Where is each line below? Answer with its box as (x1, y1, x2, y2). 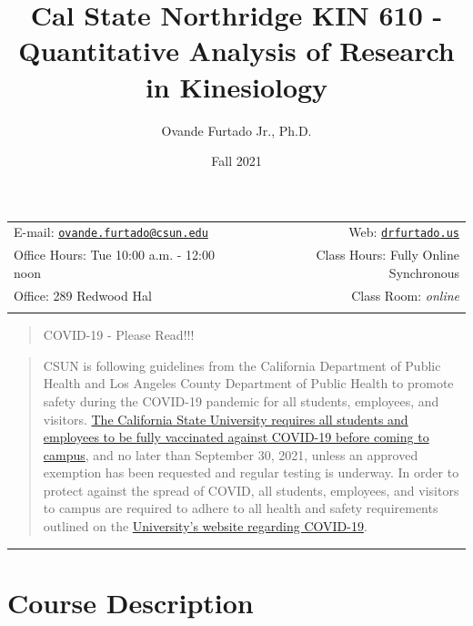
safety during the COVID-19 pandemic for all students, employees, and (43, 391, 439, 410)
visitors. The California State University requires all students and (43, 409, 408, 428)
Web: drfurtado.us (348, 222, 459, 241)
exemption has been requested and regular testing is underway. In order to (43, 463, 459, 482)
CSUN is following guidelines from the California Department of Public (43, 355, 441, 375)
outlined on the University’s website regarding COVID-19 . (43, 517, 367, 536)
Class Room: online (351, 285, 459, 304)
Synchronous (388, 262, 459, 282)
